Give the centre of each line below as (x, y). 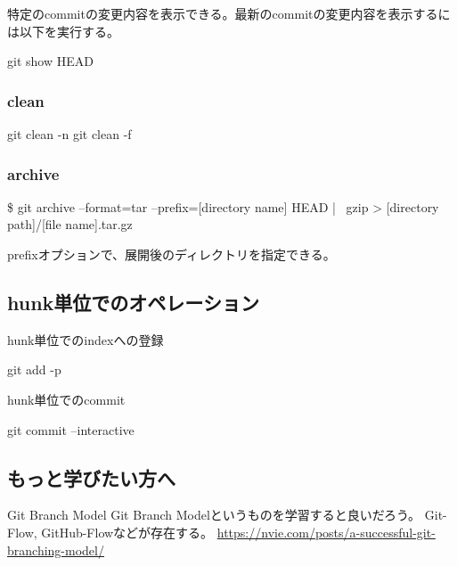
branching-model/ (56, 550)
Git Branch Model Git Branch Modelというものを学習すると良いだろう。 (214, 515)
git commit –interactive (71, 429)
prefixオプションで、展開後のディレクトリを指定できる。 (171, 254)
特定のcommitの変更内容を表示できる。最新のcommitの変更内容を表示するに (229, 13)
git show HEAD (50, 61)
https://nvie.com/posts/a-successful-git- (326, 532)
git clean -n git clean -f (69, 134)
